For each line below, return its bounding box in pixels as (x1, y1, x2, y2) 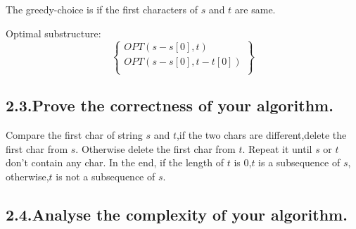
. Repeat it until (242, 141, 312, 156)
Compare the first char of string (6, 127, 143, 142)
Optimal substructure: (6, 25, 101, 40)
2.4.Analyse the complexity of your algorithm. (6, 203, 348, 225)
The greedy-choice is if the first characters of (6, 2, 198, 16)
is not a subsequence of (56, 168, 155, 183)
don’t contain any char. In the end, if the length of (6, 155, 224, 170)
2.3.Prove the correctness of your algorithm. (6, 94, 333, 116)
